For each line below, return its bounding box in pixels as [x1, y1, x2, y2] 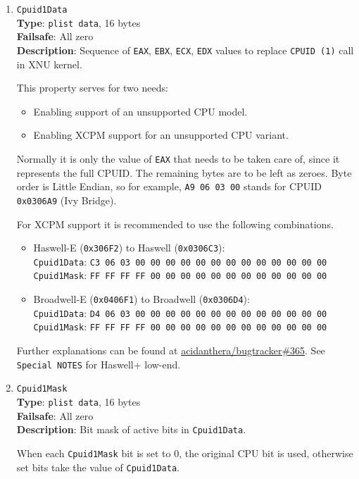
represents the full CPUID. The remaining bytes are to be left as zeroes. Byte [16, 165, 352, 180]
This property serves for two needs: [16, 80, 168, 95]
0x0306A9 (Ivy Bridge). [16, 192, 117, 207]
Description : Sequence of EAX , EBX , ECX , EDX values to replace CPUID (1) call [16, 42, 354, 57]
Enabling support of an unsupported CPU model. [33, 104, 248, 118]
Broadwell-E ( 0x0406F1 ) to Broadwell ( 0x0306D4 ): [33, 292, 250, 306]
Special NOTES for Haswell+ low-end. [16, 356, 181, 371]
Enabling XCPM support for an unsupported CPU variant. [33, 127, 289, 142]
